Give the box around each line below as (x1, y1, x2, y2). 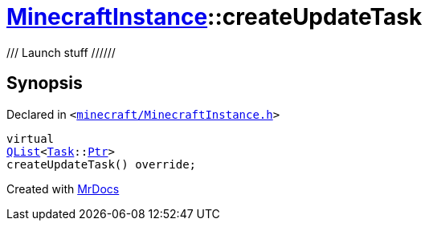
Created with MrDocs (6, 181, 120, 196)
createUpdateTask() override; (6, 157, 197, 171)
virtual (6, 132, 55, 145)
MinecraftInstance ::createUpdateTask (6, 3, 423, 30)
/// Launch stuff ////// (6, 45, 116, 59)
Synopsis (6, 73, 83, 94)
